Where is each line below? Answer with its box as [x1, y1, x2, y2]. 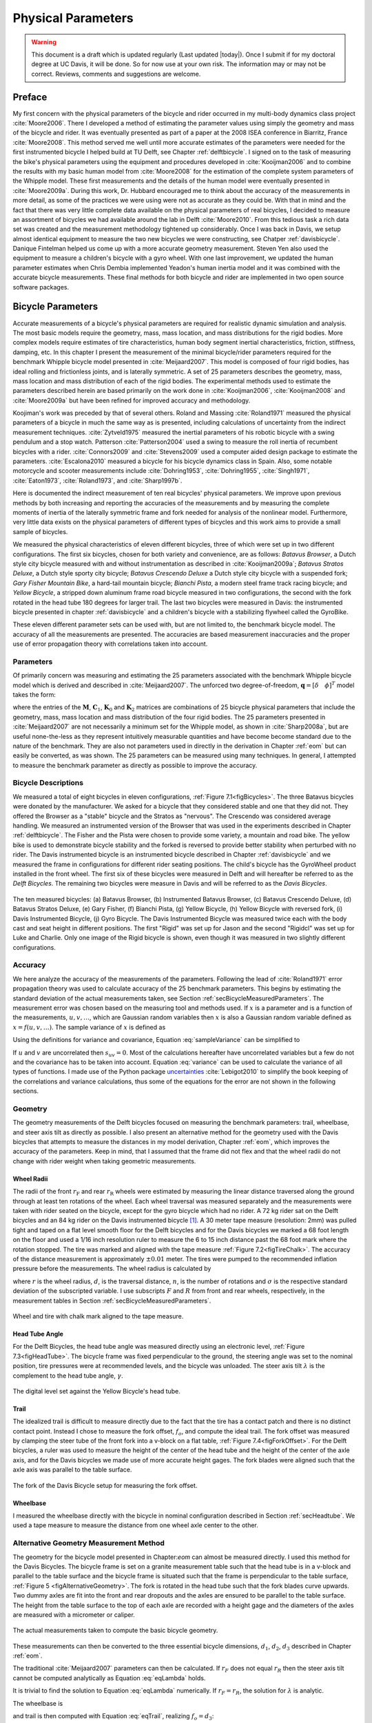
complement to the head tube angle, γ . [12, 1372, 123, 1380]
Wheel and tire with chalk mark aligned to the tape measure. [12, 1312, 184, 1320]
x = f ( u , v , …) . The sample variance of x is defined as [12, 1023, 166, 1031]
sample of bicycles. [12, 527, 68, 536]
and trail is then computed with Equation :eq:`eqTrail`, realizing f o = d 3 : [12, 1712, 214, 1722]
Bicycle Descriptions [12, 778, 84, 788]
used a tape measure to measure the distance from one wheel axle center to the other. [12, 1521, 258, 1529]
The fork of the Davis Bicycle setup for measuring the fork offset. [12, 1481, 198, 1489]
